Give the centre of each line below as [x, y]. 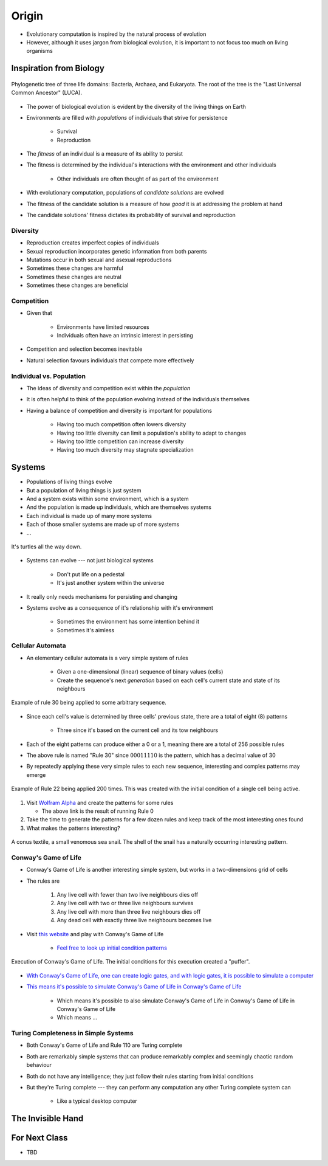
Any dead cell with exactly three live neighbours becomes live [134, 920]
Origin [27, 16]
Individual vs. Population [49, 376]
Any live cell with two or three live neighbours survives [125, 903]
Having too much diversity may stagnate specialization [125, 450]
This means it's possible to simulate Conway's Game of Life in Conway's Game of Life [134, 987]
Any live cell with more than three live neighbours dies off [129, 911]
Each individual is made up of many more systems [89, 516]
